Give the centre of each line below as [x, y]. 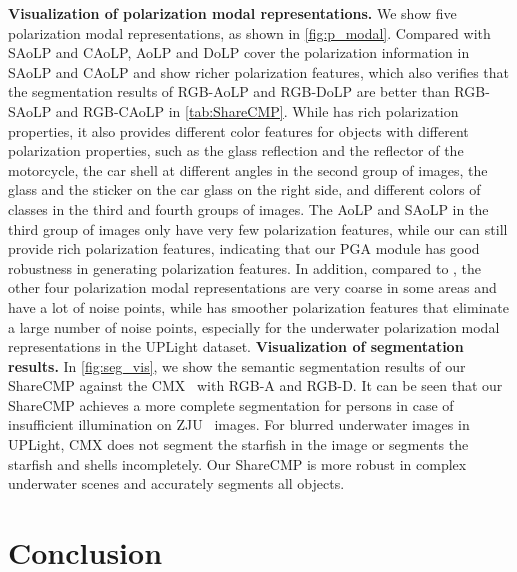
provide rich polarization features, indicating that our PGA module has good [244, 248]
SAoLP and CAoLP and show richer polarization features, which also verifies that [259, 71]
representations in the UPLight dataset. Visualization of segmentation [236, 346]
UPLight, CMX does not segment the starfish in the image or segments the [238, 444]
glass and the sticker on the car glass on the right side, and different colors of [244, 189]
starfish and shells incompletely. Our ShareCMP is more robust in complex [237, 463]
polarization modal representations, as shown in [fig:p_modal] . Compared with [249, 32]
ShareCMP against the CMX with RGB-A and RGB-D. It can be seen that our [255, 385]
